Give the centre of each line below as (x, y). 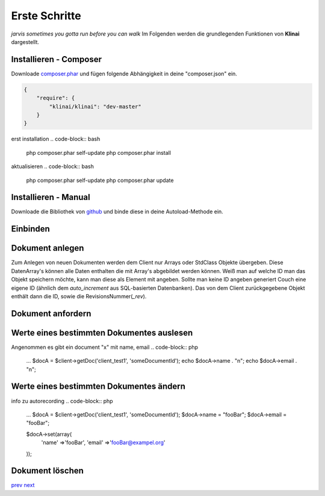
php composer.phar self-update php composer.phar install (99, 152)
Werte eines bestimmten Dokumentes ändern (98, 387)
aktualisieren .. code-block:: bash (53, 166)
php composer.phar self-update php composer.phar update (100, 180)
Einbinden (31, 229)
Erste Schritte (46, 16)
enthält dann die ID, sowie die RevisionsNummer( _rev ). (79, 296)
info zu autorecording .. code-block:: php (62, 401)
